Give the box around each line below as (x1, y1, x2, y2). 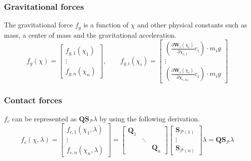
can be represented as (12, 113, 77, 123)
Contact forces (4, 94, 62, 106)
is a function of (83, 20, 129, 30)
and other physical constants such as (137, 20, 247, 30)
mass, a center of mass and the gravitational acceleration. (4, 29, 176, 40)
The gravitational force (4, 20, 73, 30)
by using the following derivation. (100, 113, 200, 123)
